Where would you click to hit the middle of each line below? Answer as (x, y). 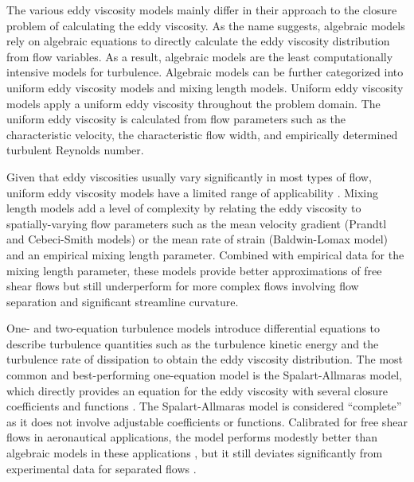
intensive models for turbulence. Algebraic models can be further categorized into (205, 72)
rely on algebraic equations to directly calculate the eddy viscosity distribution (198, 41)
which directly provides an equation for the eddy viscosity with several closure (197, 390)
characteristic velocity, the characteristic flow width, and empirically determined (202, 134)
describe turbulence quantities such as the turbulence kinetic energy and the (193, 343)
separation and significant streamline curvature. (123, 301)
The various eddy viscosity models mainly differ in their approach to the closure (202, 10)
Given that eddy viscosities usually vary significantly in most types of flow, (189, 176)
